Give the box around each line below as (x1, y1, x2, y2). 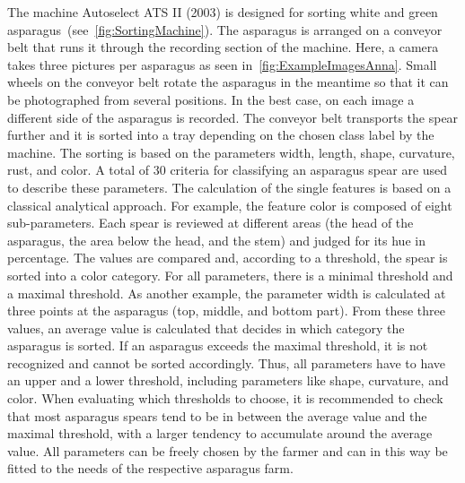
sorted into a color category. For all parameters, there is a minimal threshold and (7, 265, 453, 284)
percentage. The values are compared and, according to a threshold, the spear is (7, 248, 448, 267)
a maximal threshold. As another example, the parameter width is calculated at (7, 283, 446, 302)
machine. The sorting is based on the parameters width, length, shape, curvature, (7, 142, 455, 161)
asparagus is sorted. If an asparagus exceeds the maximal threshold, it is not (7, 336, 428, 355)
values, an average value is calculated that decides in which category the (7, 318, 405, 337)
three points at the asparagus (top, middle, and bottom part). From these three (7, 301, 445, 320)
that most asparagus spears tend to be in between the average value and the (7, 406, 427, 425)
